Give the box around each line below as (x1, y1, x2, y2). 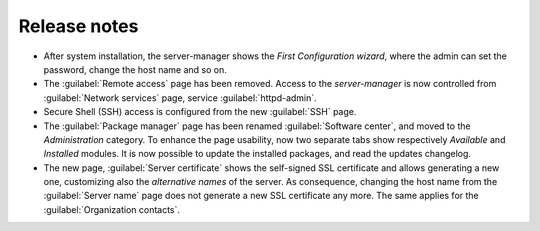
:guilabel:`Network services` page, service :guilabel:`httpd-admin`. (43, 91, 317, 104)
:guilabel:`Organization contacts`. (43, 203, 180, 215)
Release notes (18, 15, 139, 37)
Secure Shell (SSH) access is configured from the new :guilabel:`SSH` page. (43, 106, 357, 118)
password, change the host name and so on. (43, 63, 227, 75)
